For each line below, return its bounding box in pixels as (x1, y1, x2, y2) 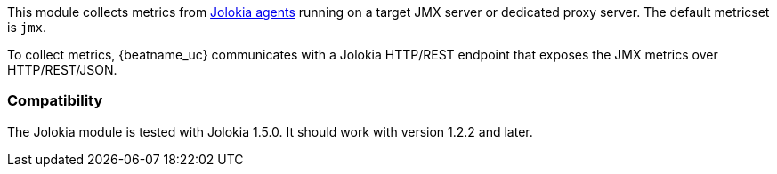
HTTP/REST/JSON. (7, 62, 117, 77)
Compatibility (7, 91, 103, 110)
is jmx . (7, 20, 47, 35)
